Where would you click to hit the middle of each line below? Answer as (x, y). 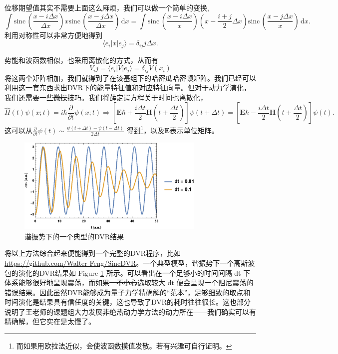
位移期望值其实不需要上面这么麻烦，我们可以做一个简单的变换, (107, 7)
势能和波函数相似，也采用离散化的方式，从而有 (81, 60)
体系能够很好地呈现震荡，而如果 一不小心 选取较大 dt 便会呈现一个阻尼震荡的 (129, 282)
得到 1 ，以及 (146, 130)
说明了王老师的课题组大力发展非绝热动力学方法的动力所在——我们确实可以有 (130, 311)
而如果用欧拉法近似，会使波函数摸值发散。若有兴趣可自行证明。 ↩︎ (124, 346)
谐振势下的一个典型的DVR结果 (74, 236)
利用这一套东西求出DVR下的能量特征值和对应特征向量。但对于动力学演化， (128, 88)
